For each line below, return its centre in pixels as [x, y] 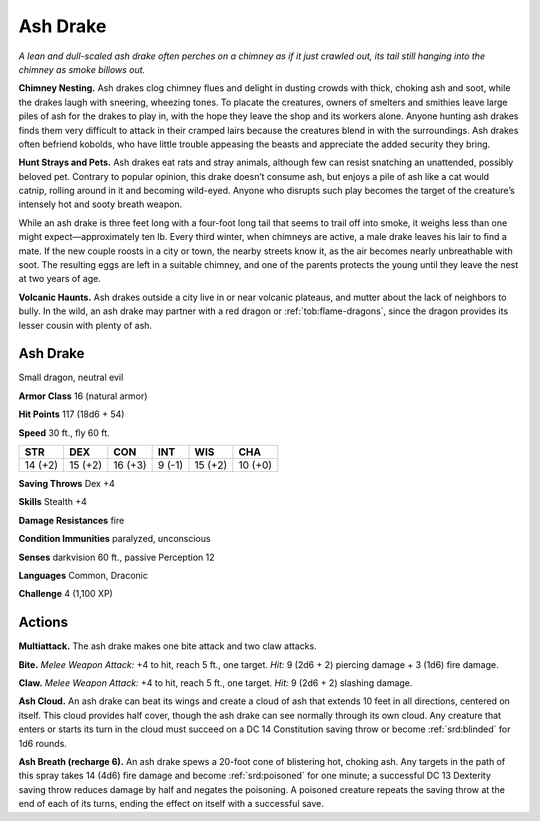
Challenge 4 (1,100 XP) [66, 594]
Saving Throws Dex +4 [66, 484]
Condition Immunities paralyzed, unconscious [114, 539]
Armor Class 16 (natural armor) [83, 396]
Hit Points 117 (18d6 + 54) [71, 414]
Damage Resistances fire [71, 520]
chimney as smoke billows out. [82, 69]
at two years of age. [60, 279]
